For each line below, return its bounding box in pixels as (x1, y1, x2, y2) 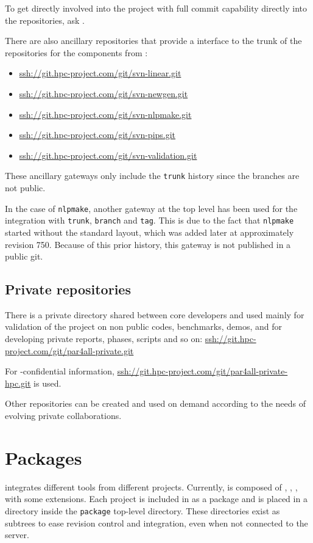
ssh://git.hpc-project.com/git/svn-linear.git (19, 67, 181, 79)
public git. (5, 250, 43, 263)
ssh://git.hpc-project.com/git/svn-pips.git (19, 128, 176, 141)
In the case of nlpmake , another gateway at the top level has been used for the (5, 202, 298, 214)
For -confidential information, (5, 365, 114, 377)
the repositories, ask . (5, 13, 85, 26)
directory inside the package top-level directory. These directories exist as (5, 504, 280, 517)
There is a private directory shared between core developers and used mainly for (5, 308, 304, 321)
